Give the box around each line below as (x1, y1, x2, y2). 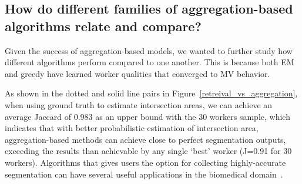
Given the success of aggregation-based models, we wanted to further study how (5, 44, 293, 56)
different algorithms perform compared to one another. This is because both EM (5, 56, 294, 68)
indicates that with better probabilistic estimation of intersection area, (5, 122, 259, 134)
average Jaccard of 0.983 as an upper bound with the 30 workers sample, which (5, 110, 290, 122)
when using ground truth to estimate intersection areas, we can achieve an (5, 98, 273, 111)
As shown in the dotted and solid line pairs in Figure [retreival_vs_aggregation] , (5, 87, 298, 99)
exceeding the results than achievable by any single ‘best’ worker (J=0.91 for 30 (5, 145, 292, 157)
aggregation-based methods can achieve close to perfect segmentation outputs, (5, 133, 286, 145)
